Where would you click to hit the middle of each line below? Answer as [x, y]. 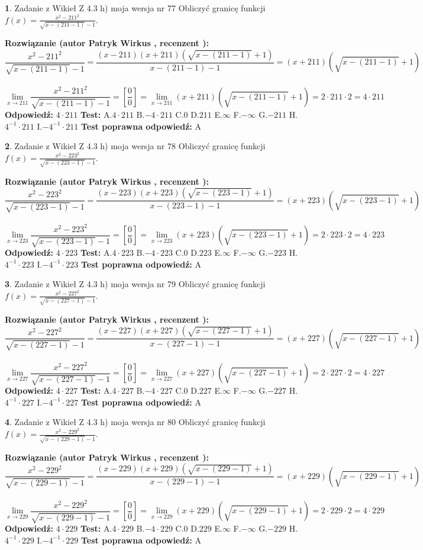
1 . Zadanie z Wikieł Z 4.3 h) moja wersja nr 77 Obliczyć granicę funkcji [135, 8]
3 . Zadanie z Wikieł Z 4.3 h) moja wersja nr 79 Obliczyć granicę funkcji [135, 284]
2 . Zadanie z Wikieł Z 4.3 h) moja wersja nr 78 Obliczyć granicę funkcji [135, 146]
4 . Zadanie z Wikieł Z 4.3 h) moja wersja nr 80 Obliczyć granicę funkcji [135, 422]
